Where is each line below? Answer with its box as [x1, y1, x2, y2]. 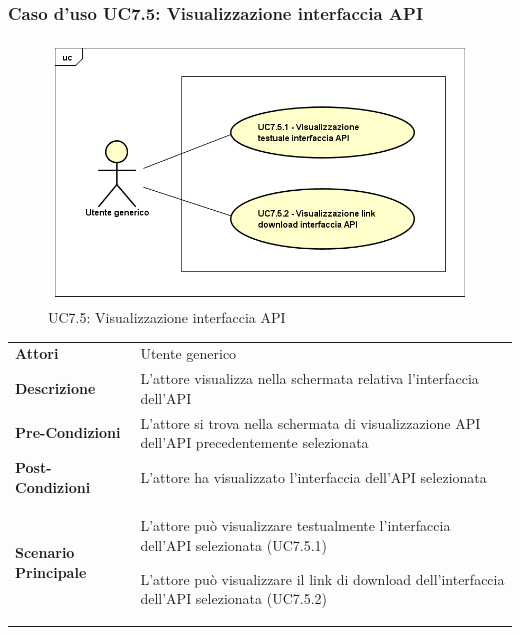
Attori [15, 343, 59, 364]
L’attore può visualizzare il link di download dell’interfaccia [140, 568, 505, 589]
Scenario [15, 542, 75, 562]
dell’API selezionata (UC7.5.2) [140, 588, 327, 609]
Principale [15, 561, 87, 582]
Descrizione [15, 377, 96, 398]
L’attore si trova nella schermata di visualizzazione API [140, 412, 481, 433]
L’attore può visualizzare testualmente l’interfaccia [140, 515, 451, 536]
